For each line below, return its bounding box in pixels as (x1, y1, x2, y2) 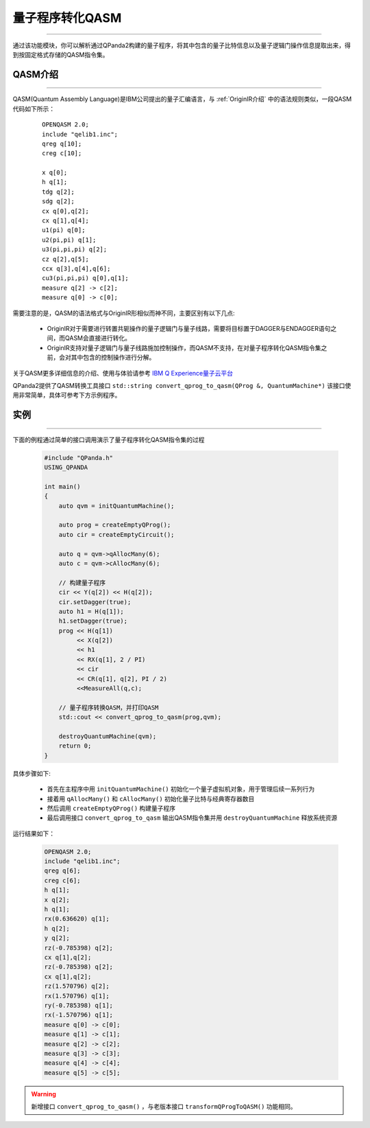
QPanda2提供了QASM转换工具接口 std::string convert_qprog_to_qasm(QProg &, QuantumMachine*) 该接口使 (12, 381, 351, 389)
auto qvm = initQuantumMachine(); (58, 502, 175, 509)
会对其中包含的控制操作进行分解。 (58, 354, 156, 362)
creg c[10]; (42, 150, 82, 157)
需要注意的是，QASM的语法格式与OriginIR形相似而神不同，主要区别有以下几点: (12, 309, 236, 317)
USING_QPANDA (44, 463, 88, 472)
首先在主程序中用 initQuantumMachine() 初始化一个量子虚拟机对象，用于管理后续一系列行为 (47, 785, 315, 793)
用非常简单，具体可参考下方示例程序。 (12, 391, 121, 400)
